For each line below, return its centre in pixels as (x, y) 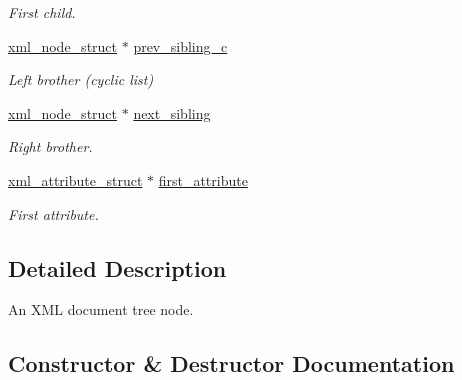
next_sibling (172, 112)
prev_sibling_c (180, 45)
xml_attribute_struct (75, 179)
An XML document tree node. (101, 309)
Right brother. (50, 146)
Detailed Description (117, 267)
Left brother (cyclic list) (81, 79)
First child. (42, 12)
